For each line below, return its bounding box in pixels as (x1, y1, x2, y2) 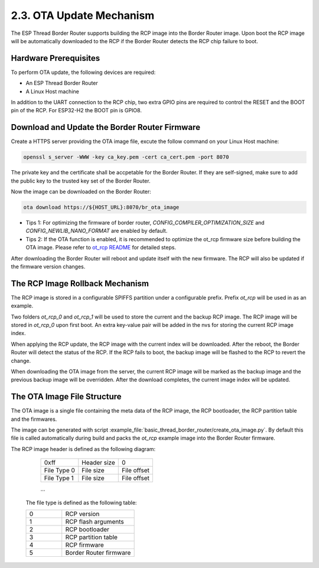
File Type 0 (44, 466, 75, 475)
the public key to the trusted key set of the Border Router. (11, 177, 151, 184)
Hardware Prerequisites (11, 53, 100, 63)
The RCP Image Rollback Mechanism (11, 278, 149, 288)
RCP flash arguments (65, 518, 124, 526)
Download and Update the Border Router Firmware (11, 122, 201, 132)
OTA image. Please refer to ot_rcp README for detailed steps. (25, 244, 177, 251)
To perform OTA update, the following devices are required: (11, 69, 156, 76)
